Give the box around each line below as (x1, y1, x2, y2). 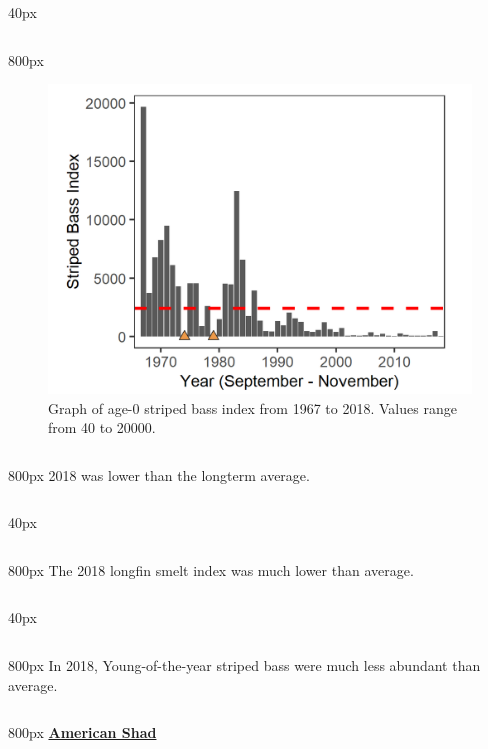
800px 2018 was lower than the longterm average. (8, 464, 310, 485)
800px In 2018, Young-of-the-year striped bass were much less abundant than (8, 655, 481, 676)
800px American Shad (8, 722, 157, 743)
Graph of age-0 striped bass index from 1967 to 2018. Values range (48, 397, 457, 418)
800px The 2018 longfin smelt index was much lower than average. (8, 559, 414, 580)
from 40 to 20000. (48, 417, 156, 438)
